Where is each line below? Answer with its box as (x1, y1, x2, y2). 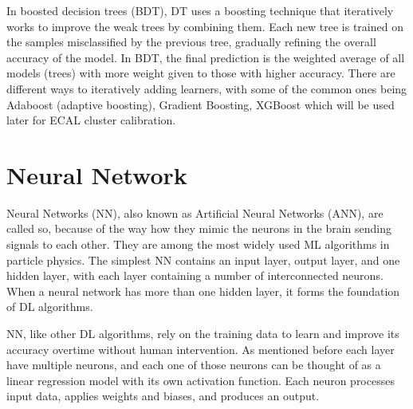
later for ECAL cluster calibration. (6, 112, 176, 128)
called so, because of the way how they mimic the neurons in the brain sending (6, 220, 391, 237)
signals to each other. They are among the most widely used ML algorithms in (6, 236, 390, 253)
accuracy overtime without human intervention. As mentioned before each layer (6, 340, 395, 357)
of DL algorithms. (6, 298, 93, 315)
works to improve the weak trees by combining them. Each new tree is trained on (6, 18, 403, 34)
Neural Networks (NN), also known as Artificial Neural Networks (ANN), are (6, 204, 383, 221)
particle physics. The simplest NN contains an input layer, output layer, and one (6, 251, 400, 268)
